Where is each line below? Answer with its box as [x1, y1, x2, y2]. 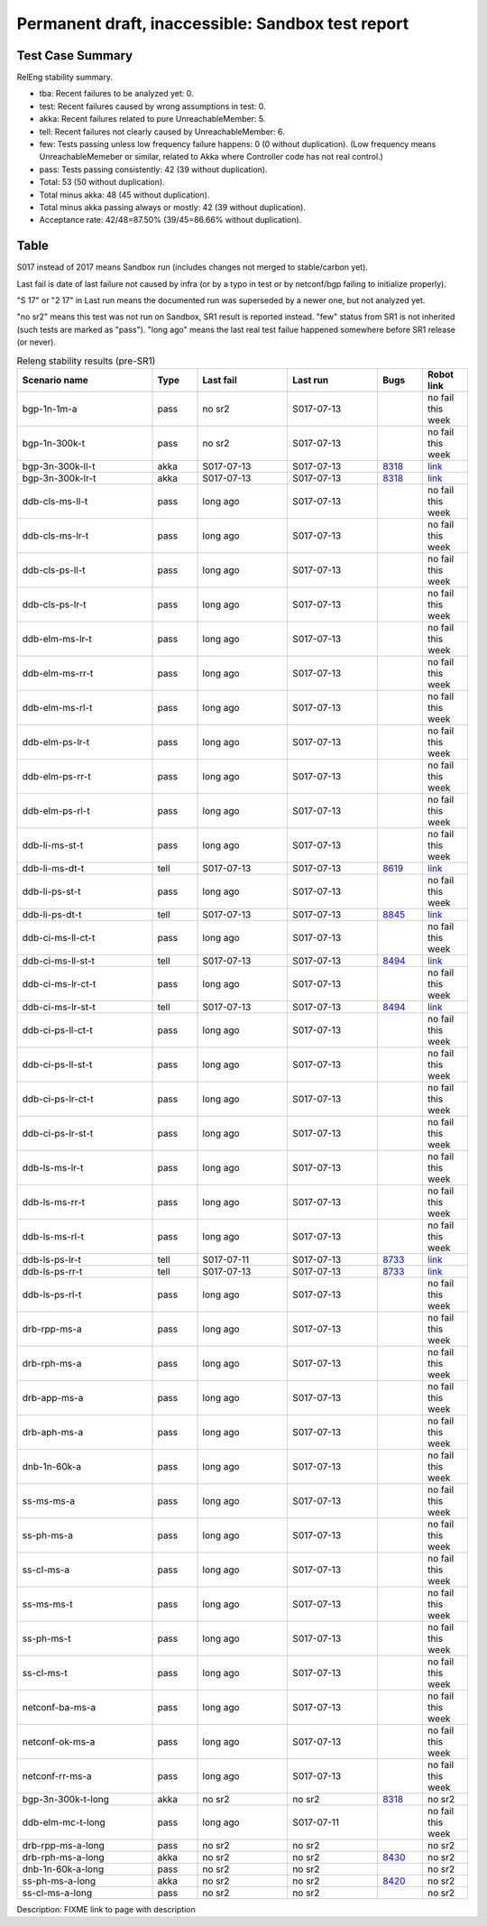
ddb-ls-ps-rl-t [22, 1288, 82, 1301]
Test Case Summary [16, 48, 133, 63]
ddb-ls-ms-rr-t [22, 1195, 86, 1208]
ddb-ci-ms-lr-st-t [22, 1000, 96, 1013]
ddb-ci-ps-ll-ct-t [22, 1024, 94, 1037]
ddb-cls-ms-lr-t [22, 529, 89, 541]
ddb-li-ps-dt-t [22, 908, 82, 920]
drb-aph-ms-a [22, 1425, 84, 1438]
